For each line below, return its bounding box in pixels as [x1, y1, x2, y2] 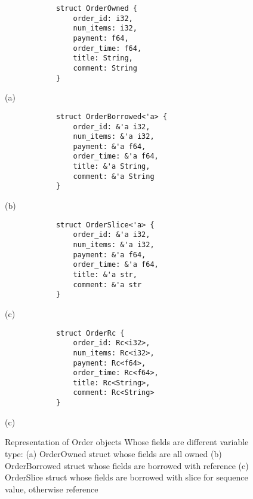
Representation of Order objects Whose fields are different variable [5, 436, 249, 448]
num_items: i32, [73, 24, 137, 33]
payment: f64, [73, 34, 129, 42]
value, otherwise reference [5, 482, 98, 495]
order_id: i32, [73, 14, 133, 23]
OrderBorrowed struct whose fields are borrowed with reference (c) [5, 459, 249, 471]
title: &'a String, [73, 162, 150, 171]
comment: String [73, 63, 137, 72]
